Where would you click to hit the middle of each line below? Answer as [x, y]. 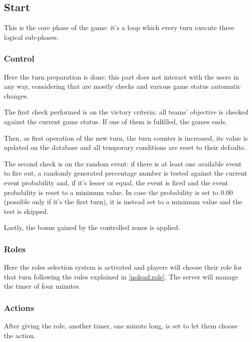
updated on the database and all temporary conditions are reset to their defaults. [125, 147]
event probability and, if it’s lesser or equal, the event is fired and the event [116, 182]
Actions [19, 307]
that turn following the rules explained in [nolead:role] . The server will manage [121, 276]
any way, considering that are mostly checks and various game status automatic [122, 86]
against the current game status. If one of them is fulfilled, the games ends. [116, 121]
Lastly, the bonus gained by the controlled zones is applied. [92, 227]
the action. [20, 335]
